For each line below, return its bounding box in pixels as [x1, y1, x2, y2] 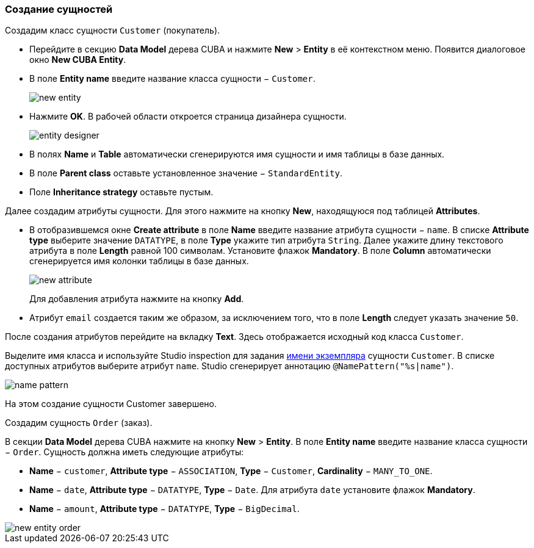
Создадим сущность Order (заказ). [5, 417, 153, 428]
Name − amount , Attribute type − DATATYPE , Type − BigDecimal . [29, 503, 300, 514]
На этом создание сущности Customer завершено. [5, 398, 217, 409]
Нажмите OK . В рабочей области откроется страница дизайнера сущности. [29, 111, 347, 122]
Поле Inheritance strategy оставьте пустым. [29, 187, 214, 198]
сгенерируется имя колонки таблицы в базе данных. [29, 256, 249, 267]
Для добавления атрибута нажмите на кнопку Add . [29, 294, 244, 305]
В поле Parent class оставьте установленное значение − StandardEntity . [29, 168, 343, 179]
